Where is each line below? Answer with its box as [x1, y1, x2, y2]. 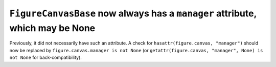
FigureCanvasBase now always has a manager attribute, [9, 8, 257, 19]
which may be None [9, 22, 96, 34]
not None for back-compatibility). [9, 54, 82, 61]
